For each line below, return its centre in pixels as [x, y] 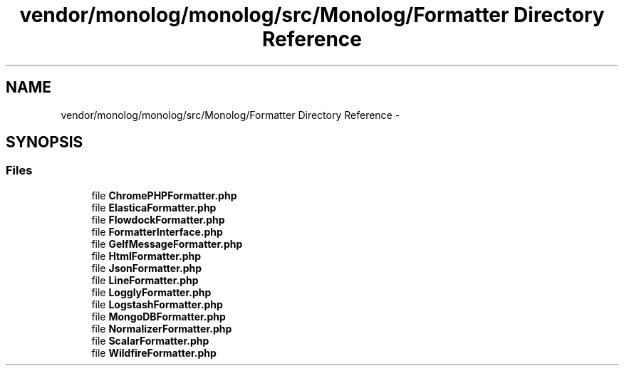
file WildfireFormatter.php [154, 352]
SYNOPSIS [45, 142]
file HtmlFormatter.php [146, 256]
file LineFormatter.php [145, 280]
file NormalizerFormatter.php [162, 328]
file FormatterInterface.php [157, 231]
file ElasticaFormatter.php [154, 207]
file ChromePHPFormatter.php [164, 195]
